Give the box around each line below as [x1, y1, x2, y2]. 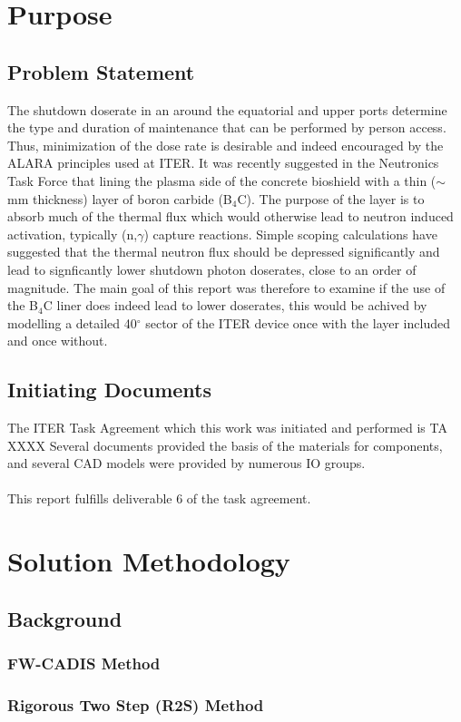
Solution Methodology [7, 542, 290, 580]
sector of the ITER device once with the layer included [145, 313, 450, 332]
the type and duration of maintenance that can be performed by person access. [7, 118, 446, 137]
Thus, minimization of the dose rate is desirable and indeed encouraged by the [7, 135, 444, 154]
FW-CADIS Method [7, 652, 161, 675]
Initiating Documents [7, 376, 211, 404]
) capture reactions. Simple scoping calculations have [143, 224, 437, 243]
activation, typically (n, [7, 224, 138, 243]
